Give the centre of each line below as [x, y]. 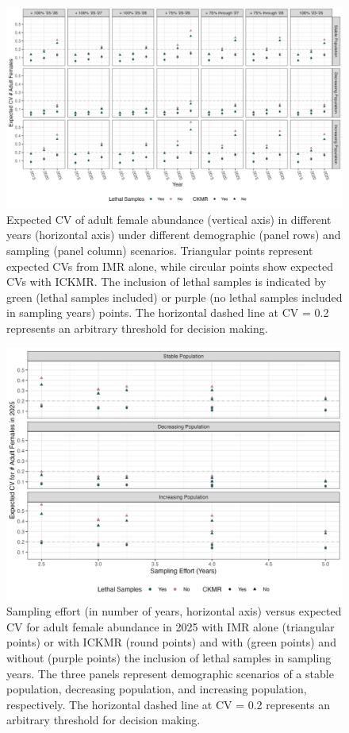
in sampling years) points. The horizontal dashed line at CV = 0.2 [168, 312]
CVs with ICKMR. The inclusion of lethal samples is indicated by [167, 282]
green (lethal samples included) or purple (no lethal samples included [174, 297]
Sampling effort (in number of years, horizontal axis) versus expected [174, 611]
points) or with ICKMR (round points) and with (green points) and [171, 642]
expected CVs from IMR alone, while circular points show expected [170, 266]
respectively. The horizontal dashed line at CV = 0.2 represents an [169, 704]
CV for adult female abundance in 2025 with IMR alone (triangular [171, 626]
